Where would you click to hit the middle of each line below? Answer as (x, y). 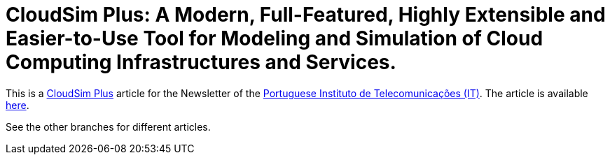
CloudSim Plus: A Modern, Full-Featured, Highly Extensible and (306, 15)
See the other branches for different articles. (108, 126)
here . (18, 105)
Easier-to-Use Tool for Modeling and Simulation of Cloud (275, 38)
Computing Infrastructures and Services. (201, 62)
